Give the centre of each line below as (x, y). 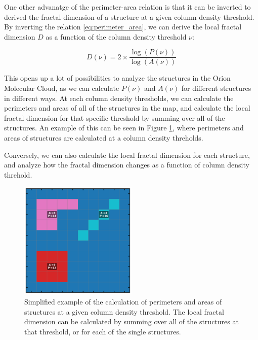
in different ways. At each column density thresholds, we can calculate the (119, 98)
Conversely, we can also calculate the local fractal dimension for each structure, (127, 155)
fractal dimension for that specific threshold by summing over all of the (115, 117)
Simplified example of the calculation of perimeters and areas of (123, 301)
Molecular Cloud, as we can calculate (62, 88)
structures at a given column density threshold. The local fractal (124, 311)
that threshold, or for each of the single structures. (103, 331)
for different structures (216, 88)
